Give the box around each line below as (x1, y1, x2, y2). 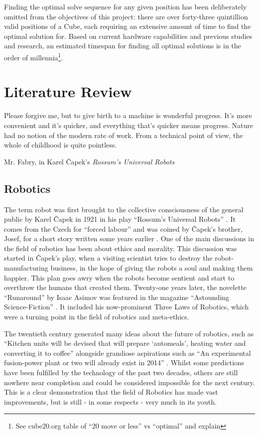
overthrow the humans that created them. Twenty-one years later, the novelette (4, 282, 247, 292)
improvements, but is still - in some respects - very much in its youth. (4, 396, 217, 407)
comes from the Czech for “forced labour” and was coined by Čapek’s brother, (4, 223, 243, 234)
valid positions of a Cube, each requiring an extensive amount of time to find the (4, 21, 251, 31)
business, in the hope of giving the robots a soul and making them (50, 263, 253, 273)
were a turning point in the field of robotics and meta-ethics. (4, 311, 189, 322)
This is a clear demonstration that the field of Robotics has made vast (4, 387, 218, 397)
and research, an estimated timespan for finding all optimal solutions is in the (4, 40, 241, 51)
